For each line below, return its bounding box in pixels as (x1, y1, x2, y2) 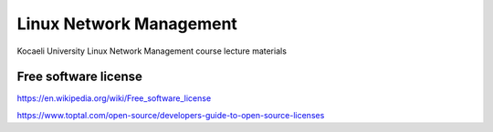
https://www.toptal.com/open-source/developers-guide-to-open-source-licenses (16, 109, 325, 120)
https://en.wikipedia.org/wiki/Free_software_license (16, 93, 212, 104)
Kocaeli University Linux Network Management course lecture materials (16, 46, 288, 56)
